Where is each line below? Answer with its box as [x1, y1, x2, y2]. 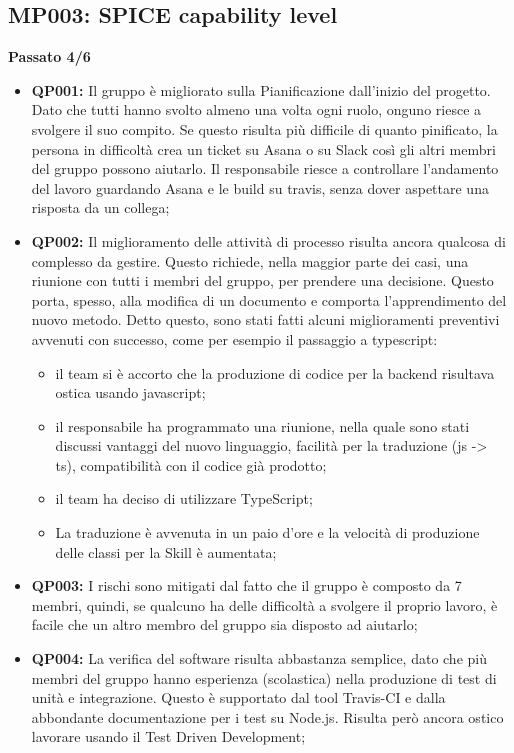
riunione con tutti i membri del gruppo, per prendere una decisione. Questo [31, 270, 494, 291]
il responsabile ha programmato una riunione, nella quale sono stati [55, 415, 470, 436]
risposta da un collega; [31, 197, 170, 218]
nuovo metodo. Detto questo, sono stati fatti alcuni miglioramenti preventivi [31, 309, 500, 330]
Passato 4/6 [8, 46, 91, 67]
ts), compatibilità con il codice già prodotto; [55, 454, 327, 475]
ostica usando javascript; [55, 382, 206, 403]
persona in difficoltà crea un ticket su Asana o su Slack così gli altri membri [31, 138, 496, 159]
